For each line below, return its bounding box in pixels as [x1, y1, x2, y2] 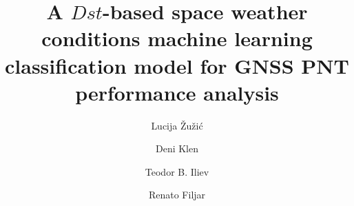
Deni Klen [155, 141, 199, 156]
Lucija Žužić [151, 118, 203, 132]
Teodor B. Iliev [145, 164, 209, 178]
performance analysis [75, 78, 279, 106]
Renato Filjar [148, 187, 206, 202]
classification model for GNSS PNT [5, 51, 349, 79]
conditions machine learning [41, 24, 313, 52]
